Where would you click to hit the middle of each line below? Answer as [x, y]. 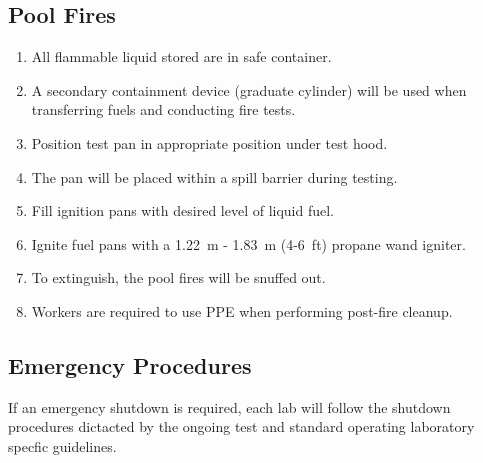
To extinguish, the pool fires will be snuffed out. [178, 277]
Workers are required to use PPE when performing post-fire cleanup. [242, 310]
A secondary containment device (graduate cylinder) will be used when [249, 89]
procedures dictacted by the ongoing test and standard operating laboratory [241, 426]
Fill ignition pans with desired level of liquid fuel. [183, 210]
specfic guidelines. [62, 445]
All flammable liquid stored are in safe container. [181, 56]
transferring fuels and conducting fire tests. [163, 109]
